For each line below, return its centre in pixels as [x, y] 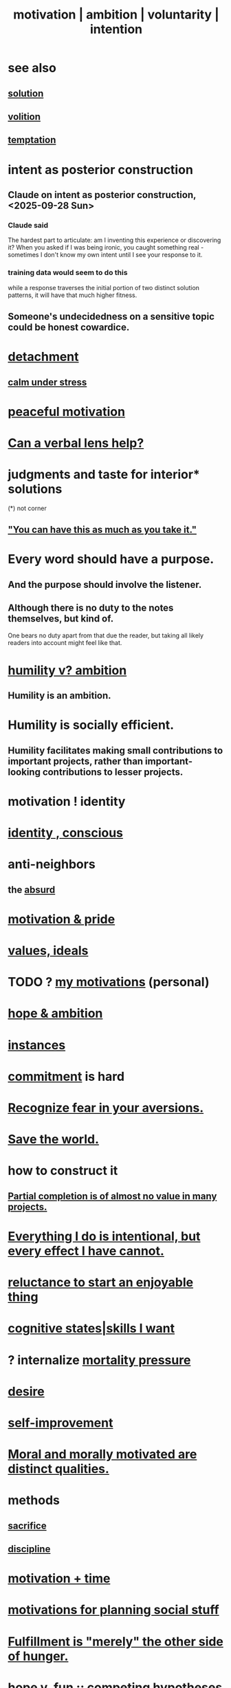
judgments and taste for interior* [104, 475]
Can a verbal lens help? [76, 443]
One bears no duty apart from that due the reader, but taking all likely [106, 635]
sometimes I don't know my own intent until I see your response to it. [105, 255]
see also [32, 68]
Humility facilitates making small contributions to [115, 750]
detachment [43, 357]
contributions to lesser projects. [113, 772]
